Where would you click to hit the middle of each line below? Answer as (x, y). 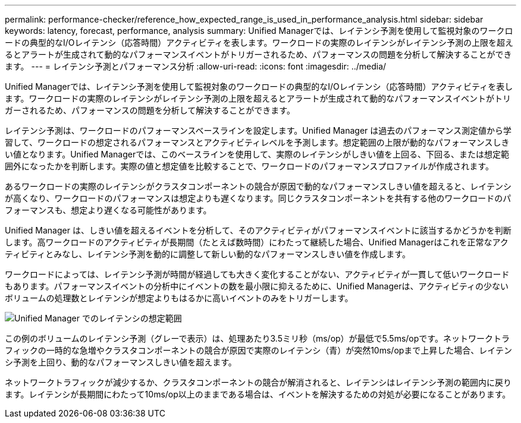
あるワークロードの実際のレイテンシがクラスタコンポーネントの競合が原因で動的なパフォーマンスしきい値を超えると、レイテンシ (258, 186)
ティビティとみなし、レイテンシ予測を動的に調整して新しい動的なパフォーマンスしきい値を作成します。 (208, 254)
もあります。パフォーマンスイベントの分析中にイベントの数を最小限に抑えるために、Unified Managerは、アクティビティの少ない (257, 286)
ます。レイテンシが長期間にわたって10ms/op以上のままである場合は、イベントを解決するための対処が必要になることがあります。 (258, 394)
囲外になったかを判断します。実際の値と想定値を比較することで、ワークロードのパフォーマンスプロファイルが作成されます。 (249, 166)
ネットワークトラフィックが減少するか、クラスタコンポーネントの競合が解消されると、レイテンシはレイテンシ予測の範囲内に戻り (258, 382)
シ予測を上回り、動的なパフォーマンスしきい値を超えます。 (121, 362)
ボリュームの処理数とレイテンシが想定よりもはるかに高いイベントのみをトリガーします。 (179, 298)
